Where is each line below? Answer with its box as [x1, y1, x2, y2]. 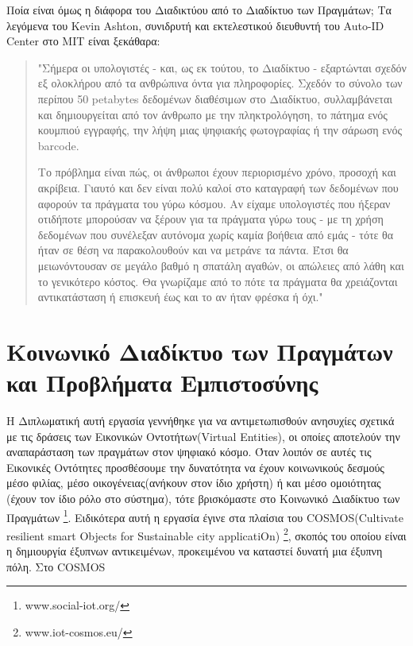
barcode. [37, 137, 79, 153]
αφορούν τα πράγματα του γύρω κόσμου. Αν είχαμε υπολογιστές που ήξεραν [37, 195, 391, 211]
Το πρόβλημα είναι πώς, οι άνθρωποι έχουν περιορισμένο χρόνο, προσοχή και [37, 164, 396, 180]
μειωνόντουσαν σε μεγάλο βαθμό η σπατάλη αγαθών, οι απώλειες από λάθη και [37, 257, 404, 273]
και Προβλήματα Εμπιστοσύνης [6, 366, 318, 399]
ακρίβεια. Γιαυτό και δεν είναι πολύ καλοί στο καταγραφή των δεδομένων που [37, 179, 399, 195]
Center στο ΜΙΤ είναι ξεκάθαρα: [6, 33, 160, 49]
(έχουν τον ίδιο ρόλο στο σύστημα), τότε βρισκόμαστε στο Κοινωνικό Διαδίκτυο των [6, 489, 400, 506]
